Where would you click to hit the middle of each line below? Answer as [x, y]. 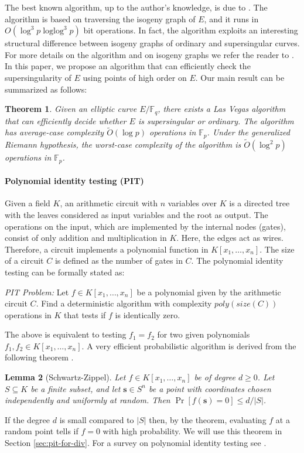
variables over [192, 203]
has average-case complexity [54, 132]
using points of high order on [135, 77]
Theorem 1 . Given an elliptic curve [71, 109]
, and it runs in [231, 18]
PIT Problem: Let [37, 292]
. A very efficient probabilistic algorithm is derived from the [189, 345]
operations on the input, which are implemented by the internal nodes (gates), [145, 226]
